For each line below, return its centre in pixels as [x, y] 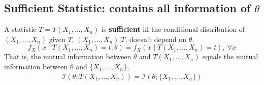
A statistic [20, 29]
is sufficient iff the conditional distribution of [173, 29]
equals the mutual [230, 56]
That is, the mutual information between [68, 56]
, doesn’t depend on [156, 39]
